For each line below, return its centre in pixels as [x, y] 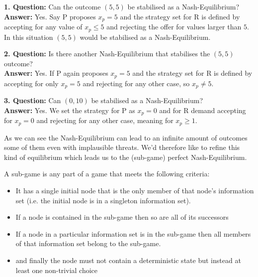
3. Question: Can [33, 100]
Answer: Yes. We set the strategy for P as [70, 110]
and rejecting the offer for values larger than [174, 27]
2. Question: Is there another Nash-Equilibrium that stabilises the [107, 54]
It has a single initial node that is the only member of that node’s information [135, 191]
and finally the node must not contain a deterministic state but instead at [128, 260]
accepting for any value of [43, 27]
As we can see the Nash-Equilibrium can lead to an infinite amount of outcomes [126, 137]
